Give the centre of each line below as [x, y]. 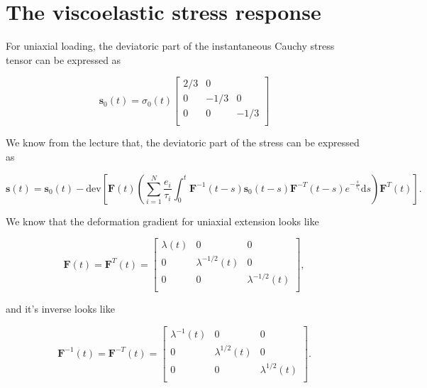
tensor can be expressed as [63, 59]
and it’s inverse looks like [60, 309]
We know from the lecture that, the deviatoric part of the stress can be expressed [183, 142]
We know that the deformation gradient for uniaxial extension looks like [162, 221]
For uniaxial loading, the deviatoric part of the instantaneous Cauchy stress [170, 46]
